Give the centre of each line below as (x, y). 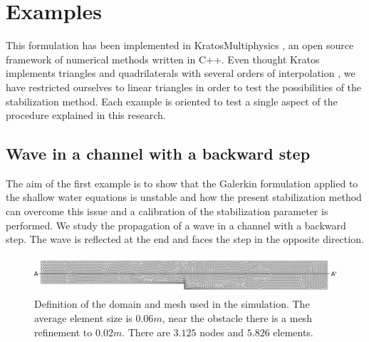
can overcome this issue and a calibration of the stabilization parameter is (167, 211)
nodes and (222, 332)
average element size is (83, 318)
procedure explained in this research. (86, 115)
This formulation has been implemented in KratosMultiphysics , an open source (180, 45)
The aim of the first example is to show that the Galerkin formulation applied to (182, 183)
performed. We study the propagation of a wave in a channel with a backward (176, 225)
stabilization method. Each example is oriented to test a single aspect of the (172, 101)
